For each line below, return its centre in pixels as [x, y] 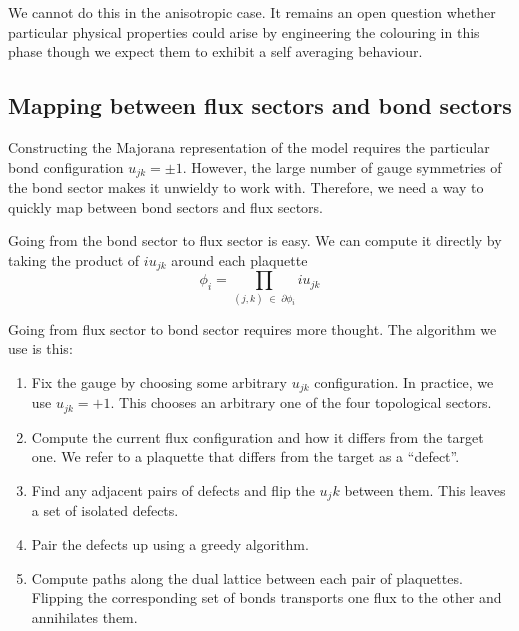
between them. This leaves [425, 489]
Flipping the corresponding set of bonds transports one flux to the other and [266, 597]
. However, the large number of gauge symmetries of [342, 166]
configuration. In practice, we [404, 381]
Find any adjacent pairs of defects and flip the [173, 489]
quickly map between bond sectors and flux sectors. [165, 206]
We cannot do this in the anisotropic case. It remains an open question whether [252, 12]
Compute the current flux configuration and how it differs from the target [257, 436]
